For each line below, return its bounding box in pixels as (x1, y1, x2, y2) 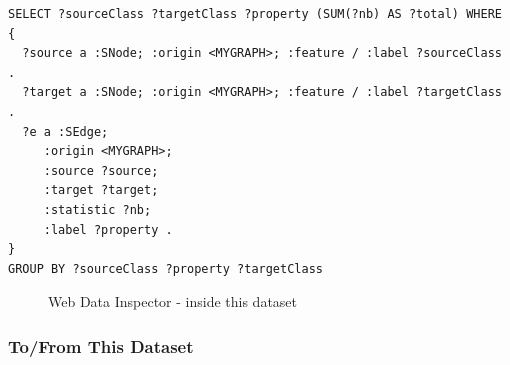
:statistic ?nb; (43, 202, 152, 217)
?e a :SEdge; (22, 124, 109, 139)
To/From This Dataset (8, 333, 194, 358)
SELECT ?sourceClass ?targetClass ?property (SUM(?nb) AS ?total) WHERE (8, 7, 502, 21)
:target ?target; (43, 183, 159, 198)
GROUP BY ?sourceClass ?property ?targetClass (8, 261, 323, 276)
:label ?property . (43, 222, 173, 237)
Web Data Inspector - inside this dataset (48, 291, 298, 312)
